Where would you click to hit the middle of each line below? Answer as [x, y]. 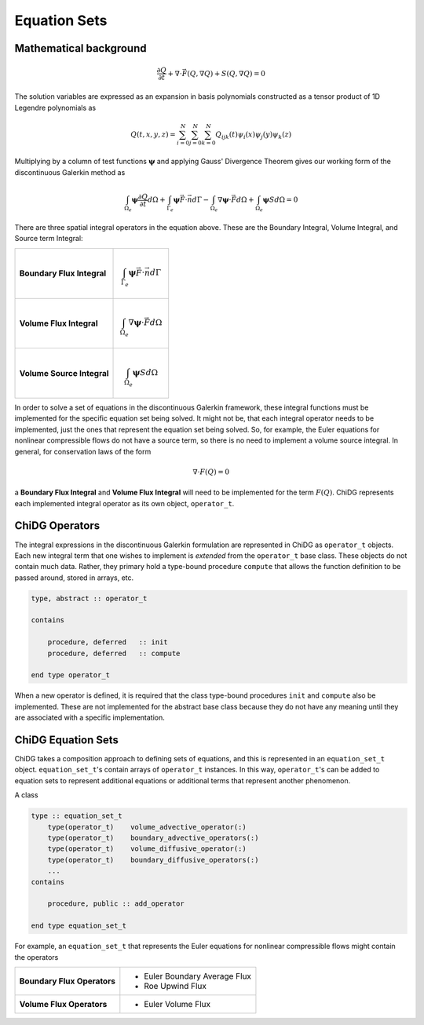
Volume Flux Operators [63, 1004]
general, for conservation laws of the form [83, 451]
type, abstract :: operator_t [89, 598]
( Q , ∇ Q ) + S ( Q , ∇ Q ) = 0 [227, 73]
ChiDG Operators [57, 526]
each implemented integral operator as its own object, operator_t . [124, 503]
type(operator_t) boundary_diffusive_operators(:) [153, 860]
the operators [37, 957]
